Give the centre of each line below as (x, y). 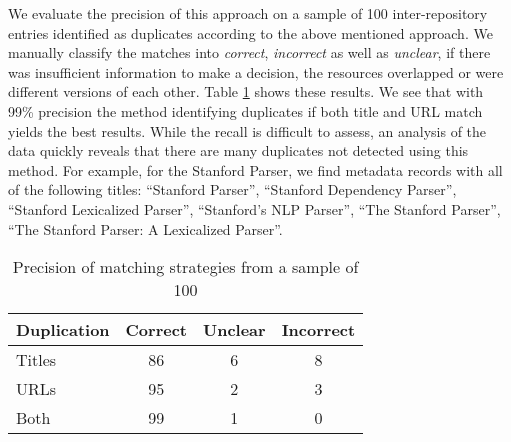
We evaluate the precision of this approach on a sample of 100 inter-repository (248, 13)
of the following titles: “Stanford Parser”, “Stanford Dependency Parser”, (232, 189)
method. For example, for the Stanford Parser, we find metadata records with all (255, 169)
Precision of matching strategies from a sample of (185, 267)
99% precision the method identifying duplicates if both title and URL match (245, 110)
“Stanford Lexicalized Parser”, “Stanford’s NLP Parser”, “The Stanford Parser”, (254, 208)
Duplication (63, 330)
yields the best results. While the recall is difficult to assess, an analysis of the (247, 130)
